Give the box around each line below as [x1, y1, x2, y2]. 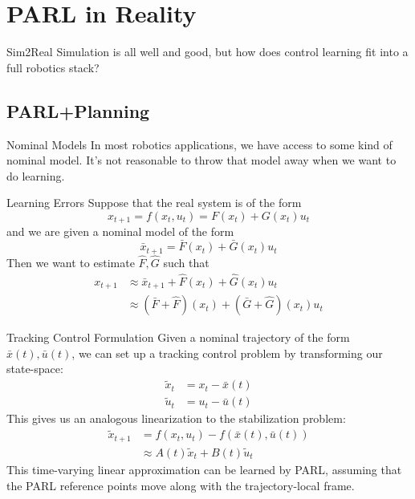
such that [163, 254, 210, 270]
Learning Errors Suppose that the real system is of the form [6, 194, 302, 211]
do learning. [6, 167, 65, 184]
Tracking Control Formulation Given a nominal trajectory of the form [6, 329, 350, 346]
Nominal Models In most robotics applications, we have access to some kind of [6, 136, 393, 152]
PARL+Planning [6, 98, 150, 123]
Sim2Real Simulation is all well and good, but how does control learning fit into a [6, 43, 409, 60]
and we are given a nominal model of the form [6, 223, 234, 240]
